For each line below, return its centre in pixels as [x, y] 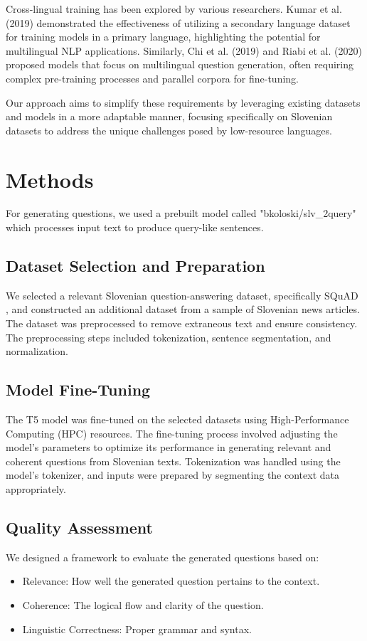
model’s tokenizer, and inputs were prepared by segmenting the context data [172, 475]
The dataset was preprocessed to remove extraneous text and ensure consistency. [182, 323]
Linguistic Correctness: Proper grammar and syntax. [137, 629]
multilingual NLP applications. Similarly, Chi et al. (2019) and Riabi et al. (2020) [184, 50]
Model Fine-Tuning [78, 390]
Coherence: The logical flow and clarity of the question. [143, 604]
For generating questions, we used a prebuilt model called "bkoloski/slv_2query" [181, 213]
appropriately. [36, 489]
